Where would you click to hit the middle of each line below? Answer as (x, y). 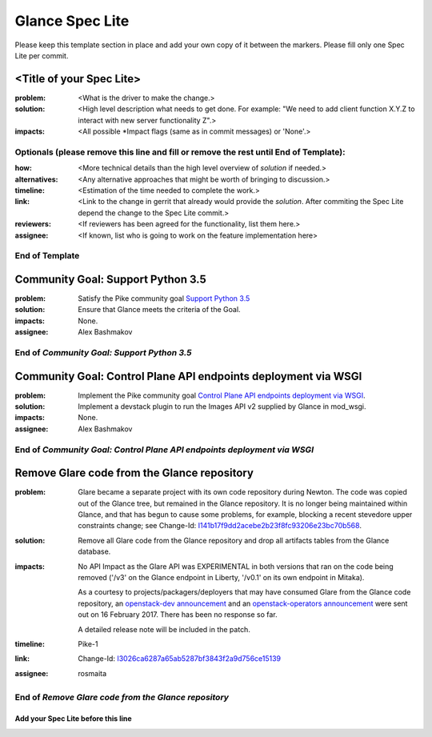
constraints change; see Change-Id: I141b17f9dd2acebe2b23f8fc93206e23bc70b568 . (220, 526)
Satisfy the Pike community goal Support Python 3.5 (164, 298)
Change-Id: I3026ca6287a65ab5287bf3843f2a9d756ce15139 (180, 659)
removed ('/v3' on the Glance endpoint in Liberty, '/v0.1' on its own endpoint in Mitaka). (221, 577)
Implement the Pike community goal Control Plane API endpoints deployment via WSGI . (222, 395)
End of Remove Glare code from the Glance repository (122, 698)
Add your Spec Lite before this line (73, 719)
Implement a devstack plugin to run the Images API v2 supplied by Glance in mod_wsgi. (222, 407)
